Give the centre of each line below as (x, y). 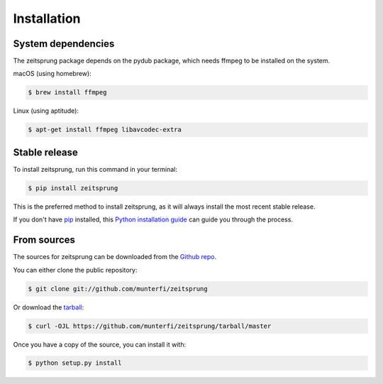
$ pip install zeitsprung (73, 188)
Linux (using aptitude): (46, 111)
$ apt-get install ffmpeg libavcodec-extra (105, 130)
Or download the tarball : (49, 307)
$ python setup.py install (75, 363)
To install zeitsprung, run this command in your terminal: (95, 169)
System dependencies (64, 44)
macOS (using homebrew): (52, 74)
